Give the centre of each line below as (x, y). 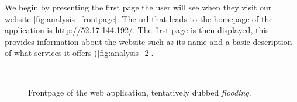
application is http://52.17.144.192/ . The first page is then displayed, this (137, 30)
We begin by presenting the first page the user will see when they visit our (138, 7)
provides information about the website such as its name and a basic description (148, 41)
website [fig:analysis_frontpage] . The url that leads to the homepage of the (139, 18)
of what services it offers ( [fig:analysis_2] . (79, 53)
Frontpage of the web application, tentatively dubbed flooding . (140, 92)
